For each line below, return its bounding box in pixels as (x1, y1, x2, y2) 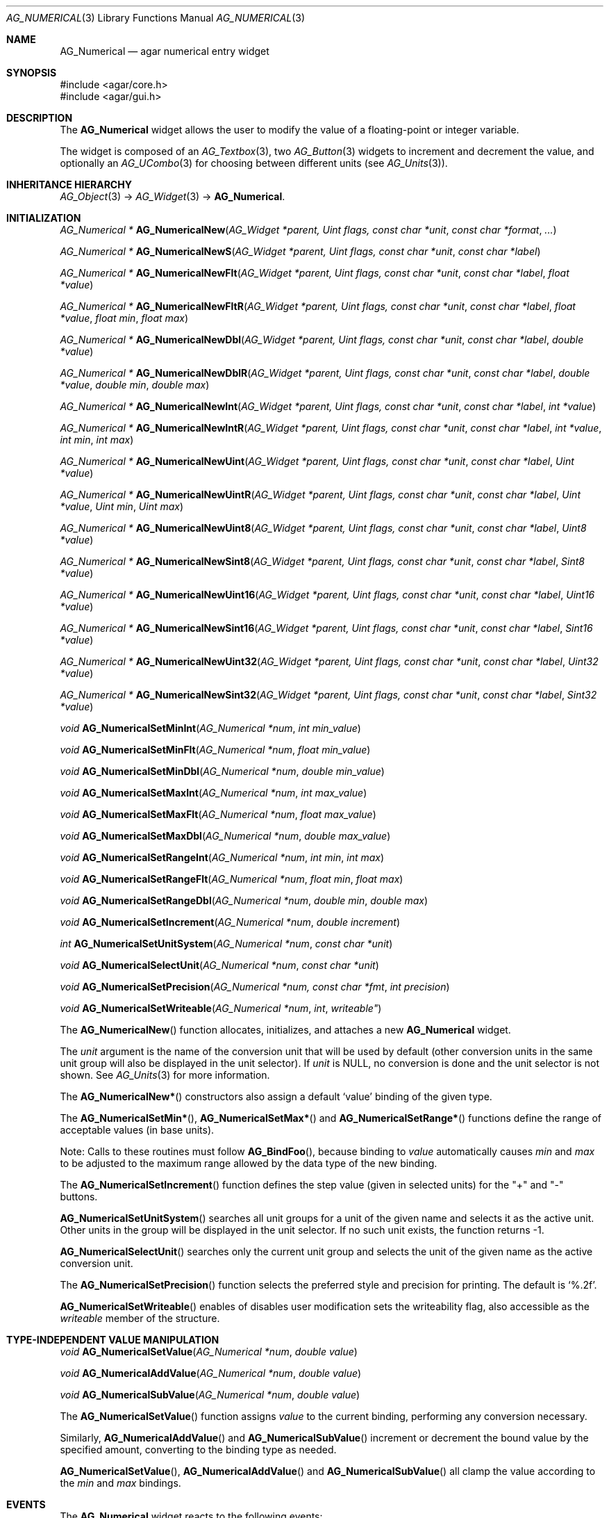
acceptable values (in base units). (60, 1124, 215, 1136)
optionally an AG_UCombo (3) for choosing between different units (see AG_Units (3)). (60, 157, 448, 169)
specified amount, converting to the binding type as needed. (60, 1444, 337, 1455)
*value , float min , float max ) (60, 312, 189, 324)
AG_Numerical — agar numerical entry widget (60, 45, 269, 57)
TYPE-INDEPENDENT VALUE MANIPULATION (6, 1334, 219, 1346)
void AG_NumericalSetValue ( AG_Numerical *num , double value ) (60, 1346, 358, 1357)
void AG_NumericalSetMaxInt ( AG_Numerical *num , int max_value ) (60, 787, 367, 799)
